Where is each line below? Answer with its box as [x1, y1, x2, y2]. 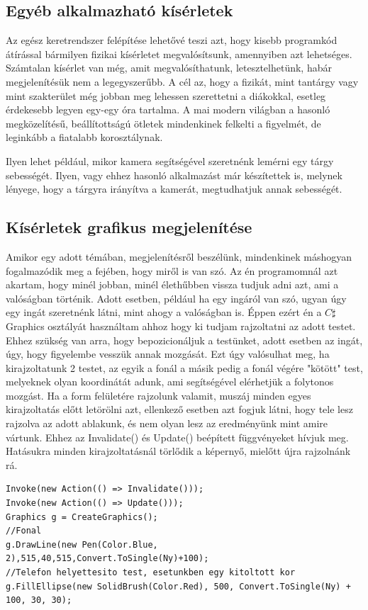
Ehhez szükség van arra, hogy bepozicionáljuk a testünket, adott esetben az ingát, [6, 332, 363, 347]
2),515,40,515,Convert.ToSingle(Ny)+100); [6, 553, 209, 564]
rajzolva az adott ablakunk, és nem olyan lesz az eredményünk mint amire [6, 416, 328, 431]
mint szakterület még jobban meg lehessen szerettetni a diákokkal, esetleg [6, 88, 326, 103]
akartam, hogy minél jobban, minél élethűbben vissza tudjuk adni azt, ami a [6, 277, 339, 292]
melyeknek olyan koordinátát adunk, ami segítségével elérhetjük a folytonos [6, 374, 334, 389]
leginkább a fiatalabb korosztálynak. [6, 130, 163, 145]
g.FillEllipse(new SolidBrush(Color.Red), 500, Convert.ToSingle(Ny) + [6, 581, 351, 592]
